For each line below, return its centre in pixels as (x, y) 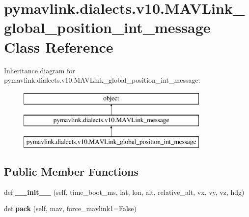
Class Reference (59, 46)
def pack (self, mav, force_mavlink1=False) (70, 208)
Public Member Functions (71, 171)
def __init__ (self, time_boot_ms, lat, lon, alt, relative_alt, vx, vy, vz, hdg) (124, 192)
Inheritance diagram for (40, 70)
